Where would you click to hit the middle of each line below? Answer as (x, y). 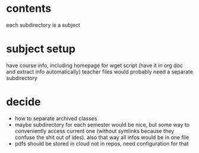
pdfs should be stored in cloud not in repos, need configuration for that (102, 144)
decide (23, 102)
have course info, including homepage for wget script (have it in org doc (94, 65)
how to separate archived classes (56, 118)
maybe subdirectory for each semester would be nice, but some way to (102, 125)
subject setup (41, 49)
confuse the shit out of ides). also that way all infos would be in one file (102, 137)
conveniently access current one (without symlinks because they (94, 131)
